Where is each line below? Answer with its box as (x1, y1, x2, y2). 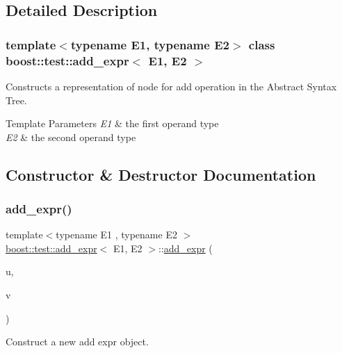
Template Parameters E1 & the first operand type (6, 116, 219, 131)
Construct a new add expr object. (6, 334, 149, 349)
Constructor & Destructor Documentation (6, 163, 316, 185)
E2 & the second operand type (6, 129, 136, 144)
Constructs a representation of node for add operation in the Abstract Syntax (6, 79, 337, 93)
